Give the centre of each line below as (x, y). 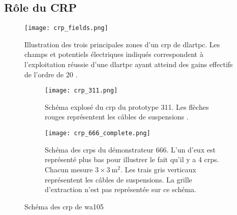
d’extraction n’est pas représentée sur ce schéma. (121, 189)
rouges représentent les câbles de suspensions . (117, 117)
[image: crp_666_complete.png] (98, 133)
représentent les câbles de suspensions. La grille (118, 179)
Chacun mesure (69, 169)
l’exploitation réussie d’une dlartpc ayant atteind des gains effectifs (129, 64)
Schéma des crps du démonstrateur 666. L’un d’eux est (130, 149)
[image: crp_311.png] (81, 91)
